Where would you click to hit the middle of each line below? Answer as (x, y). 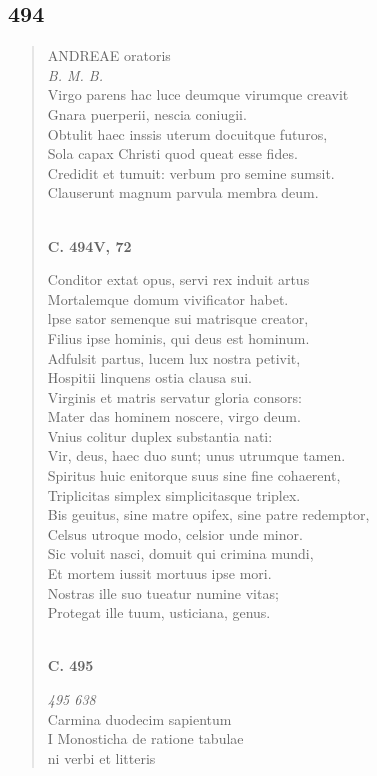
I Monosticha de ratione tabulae (145, 738)
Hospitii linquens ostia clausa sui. (149, 377)
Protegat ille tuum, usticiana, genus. (159, 612)
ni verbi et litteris (101, 757)
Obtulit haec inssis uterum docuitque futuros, (187, 133)
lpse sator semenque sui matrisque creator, (178, 318)
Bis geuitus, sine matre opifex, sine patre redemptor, (208, 514)
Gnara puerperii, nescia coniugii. (147, 113)
